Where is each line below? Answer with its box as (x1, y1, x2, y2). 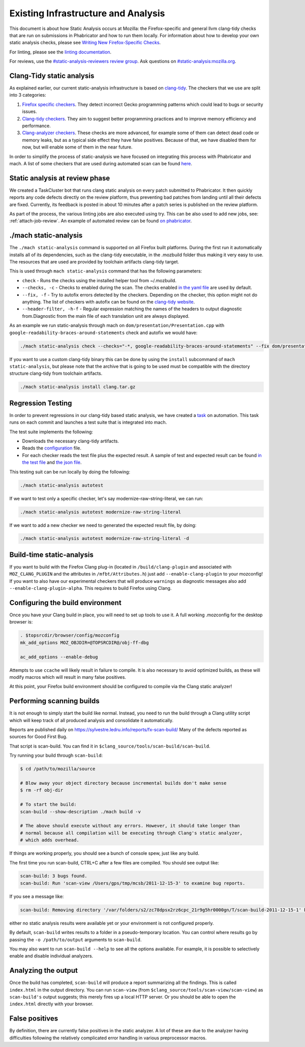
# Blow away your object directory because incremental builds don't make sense (20, 781, 227, 786)
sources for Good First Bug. (9, 734, 68, 740)
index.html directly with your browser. (9, 1001, 94, 1007)
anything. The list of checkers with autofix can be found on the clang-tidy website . (22, 299, 195, 305)
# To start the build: (20, 801, 77, 807)
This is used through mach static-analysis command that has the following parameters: (9, 268, 202, 274)
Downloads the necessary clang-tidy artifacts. (22, 438, 119, 444)
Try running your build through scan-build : (9, 753, 103, 759)
